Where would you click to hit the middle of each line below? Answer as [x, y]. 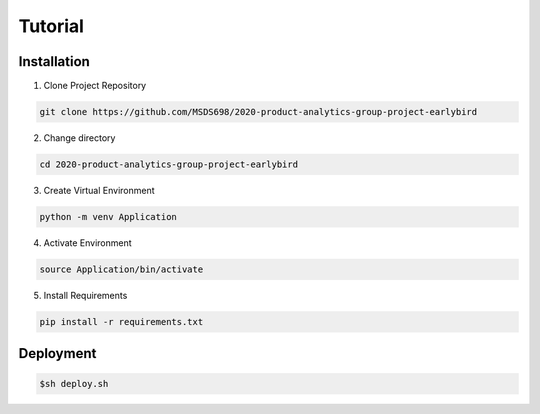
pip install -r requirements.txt [121, 321]
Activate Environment [87, 242]
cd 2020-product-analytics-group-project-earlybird [169, 164]
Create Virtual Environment [99, 190]
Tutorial [51, 26]
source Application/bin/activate [121, 269]
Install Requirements [85, 295]
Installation [54, 61]
